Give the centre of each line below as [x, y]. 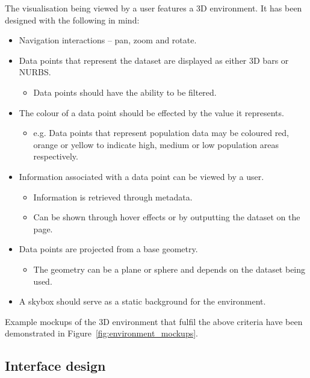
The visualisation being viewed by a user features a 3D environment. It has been [153, 8]
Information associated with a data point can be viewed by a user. [141, 176]
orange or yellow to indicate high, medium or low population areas [156, 144]
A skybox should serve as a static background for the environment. [142, 301]
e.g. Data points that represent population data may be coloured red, [161, 133]
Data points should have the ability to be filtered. [125, 92]
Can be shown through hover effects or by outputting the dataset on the [167, 217]
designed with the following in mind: [72, 20]
